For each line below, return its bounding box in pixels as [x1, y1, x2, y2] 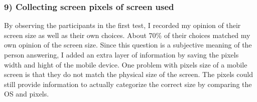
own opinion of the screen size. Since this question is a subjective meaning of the [4, 39, 252, 50]
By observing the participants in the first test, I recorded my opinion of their [4, 20, 241, 30]
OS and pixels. [4, 88, 49, 99]
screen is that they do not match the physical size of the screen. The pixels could [4, 69, 253, 79]
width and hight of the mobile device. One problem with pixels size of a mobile [4, 59, 247, 69]
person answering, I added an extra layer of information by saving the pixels [4, 49, 239, 59]
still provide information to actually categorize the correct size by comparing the [4, 78, 252, 89]
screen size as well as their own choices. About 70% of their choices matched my [4, 29, 250, 40]
